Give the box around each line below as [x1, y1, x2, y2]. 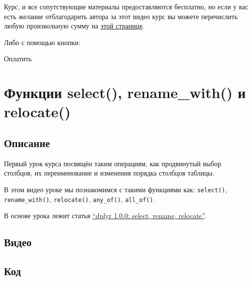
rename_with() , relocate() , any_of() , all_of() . [4, 194, 155, 204]
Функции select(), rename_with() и [4, 82, 246, 102]
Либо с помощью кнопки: [4, 37, 80, 47]
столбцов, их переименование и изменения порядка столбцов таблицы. [4, 168, 215, 178]
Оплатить [4, 53, 32, 64]
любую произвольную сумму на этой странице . [4, 21, 145, 31]
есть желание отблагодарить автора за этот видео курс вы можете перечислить [4, 11, 238, 21]
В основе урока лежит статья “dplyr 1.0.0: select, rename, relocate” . [4, 210, 206, 221]
